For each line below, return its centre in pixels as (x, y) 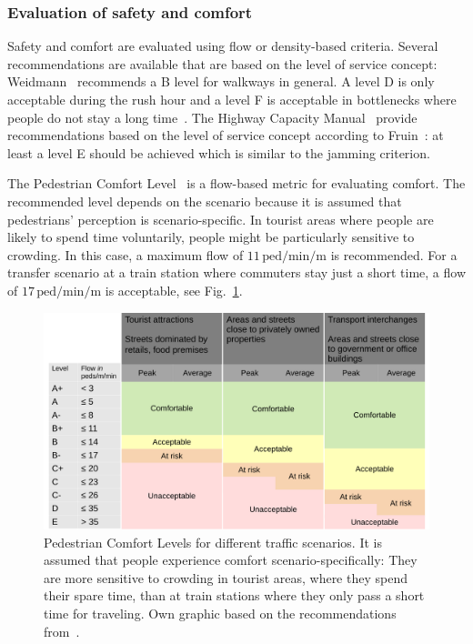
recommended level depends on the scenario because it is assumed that (205, 201)
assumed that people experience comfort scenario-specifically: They (231, 560)
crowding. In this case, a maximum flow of (126, 254)
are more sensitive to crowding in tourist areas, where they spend (226, 577)
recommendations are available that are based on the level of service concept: (222, 63)
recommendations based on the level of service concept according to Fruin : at (226, 135)
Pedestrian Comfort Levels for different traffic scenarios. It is (213, 542)
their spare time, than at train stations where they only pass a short (234, 595)
